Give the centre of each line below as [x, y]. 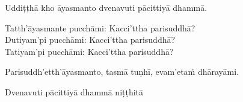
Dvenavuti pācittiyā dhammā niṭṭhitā [74, 91]
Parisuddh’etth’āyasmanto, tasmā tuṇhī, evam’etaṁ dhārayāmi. [122, 72]
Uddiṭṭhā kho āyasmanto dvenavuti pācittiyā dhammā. [106, 7]
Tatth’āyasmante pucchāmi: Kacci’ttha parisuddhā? [100, 27]
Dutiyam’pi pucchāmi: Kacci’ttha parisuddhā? [90, 40]
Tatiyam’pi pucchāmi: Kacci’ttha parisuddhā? [89, 51]
